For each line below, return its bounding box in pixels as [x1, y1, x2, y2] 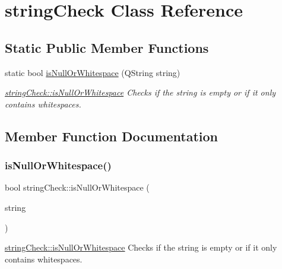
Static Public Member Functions [5, 38, 209, 56]
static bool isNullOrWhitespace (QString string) [5, 66, 180, 78]
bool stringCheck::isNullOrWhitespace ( [5, 181, 150, 194]
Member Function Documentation [5, 126, 218, 145]
